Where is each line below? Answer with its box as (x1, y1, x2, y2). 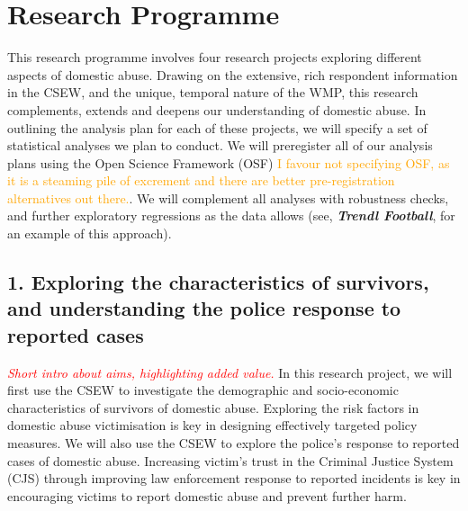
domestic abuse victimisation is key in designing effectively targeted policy (7, 416, 418, 435)
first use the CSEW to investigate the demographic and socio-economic (7, 381, 399, 399)
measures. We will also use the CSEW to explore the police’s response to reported (7, 434, 460, 453)
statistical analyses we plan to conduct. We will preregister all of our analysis (7, 136, 433, 155)
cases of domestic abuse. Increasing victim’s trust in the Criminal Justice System (7, 451, 454, 470)
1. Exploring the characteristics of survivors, (7, 268, 429, 296)
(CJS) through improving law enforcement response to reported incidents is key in (7, 469, 461, 488)
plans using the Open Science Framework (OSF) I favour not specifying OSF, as (7, 153, 450, 172)
